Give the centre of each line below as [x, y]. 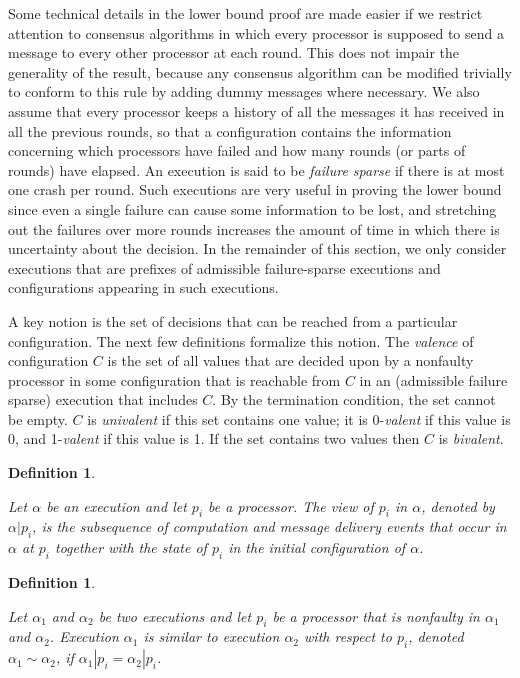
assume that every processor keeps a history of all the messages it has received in [256, 110]
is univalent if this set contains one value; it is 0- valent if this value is [299, 418]
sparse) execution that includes [103, 399]
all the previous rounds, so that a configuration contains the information [230, 130]
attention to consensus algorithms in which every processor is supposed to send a [256, 32]
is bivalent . [471, 438]
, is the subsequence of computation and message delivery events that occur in [269, 526]
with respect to [348, 636]
